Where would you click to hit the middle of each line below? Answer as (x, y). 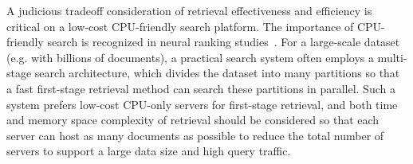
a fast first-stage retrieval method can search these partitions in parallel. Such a (201, 88)
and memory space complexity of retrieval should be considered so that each (193, 120)
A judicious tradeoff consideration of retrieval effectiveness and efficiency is (189, 10)
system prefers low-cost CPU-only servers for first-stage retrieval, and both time (202, 104)
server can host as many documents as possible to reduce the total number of (195, 135)
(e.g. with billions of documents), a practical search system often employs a (190, 57)
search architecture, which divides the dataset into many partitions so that (217, 73)
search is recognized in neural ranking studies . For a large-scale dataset (224, 42)
